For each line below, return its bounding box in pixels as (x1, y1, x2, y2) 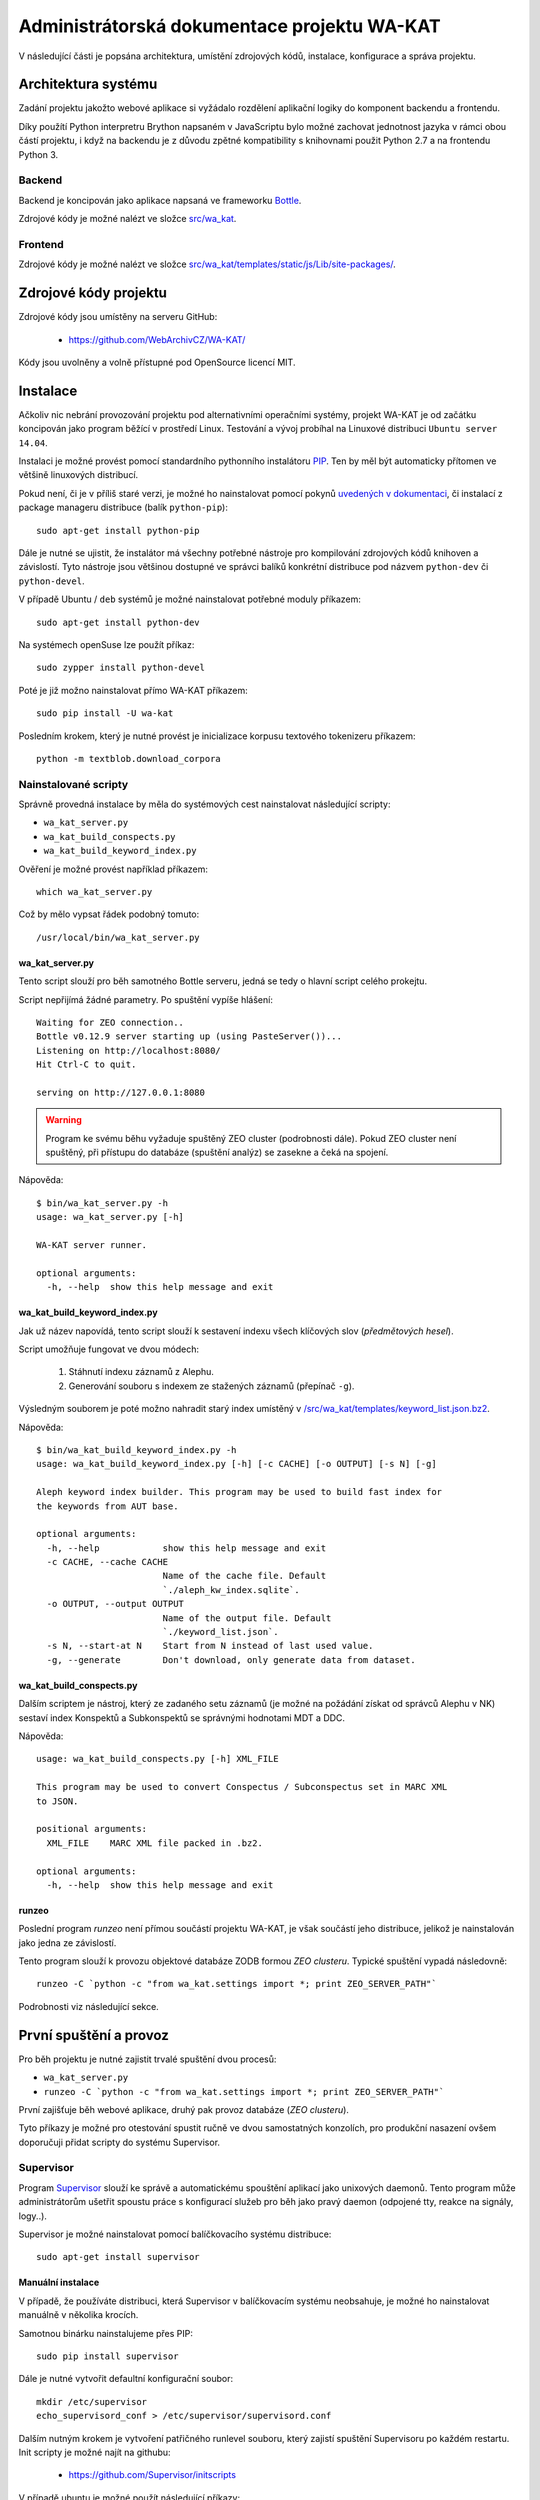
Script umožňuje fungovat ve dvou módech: (18, 1343, 200, 1355)
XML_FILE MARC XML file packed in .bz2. (46, 1837, 264, 1849)
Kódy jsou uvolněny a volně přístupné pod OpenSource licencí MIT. (18, 356, 296, 368)
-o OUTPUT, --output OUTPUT (46, 1598, 185, 1610)
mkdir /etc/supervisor (36, 2396, 148, 2407)
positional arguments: (36, 1823, 148, 1835)
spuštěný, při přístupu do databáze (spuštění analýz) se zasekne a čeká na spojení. (45, 1146, 389, 1159)
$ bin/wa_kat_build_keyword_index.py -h (36, 1444, 237, 1455)
